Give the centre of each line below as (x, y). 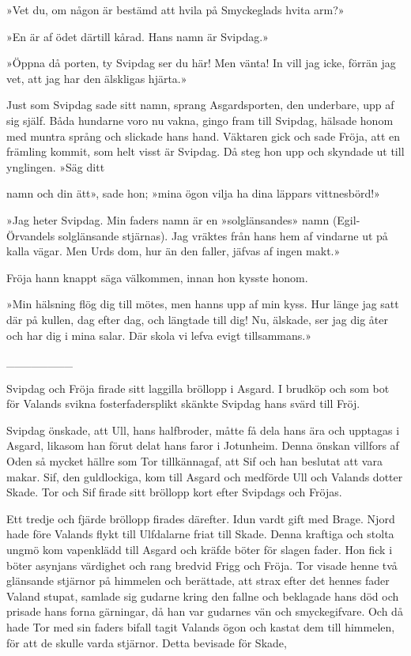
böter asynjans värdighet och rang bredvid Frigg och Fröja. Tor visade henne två (202, 565)
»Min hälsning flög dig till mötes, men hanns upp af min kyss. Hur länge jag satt (203, 304)
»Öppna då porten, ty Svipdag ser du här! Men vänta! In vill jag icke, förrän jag (201, 63)
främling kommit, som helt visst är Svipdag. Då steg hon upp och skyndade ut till (205, 151)
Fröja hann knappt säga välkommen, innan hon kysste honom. (157, 277)
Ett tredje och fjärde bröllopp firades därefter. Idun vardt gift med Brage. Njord (201, 518)
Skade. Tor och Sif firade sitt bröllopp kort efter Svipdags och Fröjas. (174, 492)
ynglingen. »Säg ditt (56, 166)
